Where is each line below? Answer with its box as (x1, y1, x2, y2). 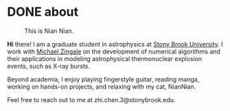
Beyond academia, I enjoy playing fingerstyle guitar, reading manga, (7, 75, 200, 83)
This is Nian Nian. (24, 27, 74, 35)
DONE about (7, 4, 79, 20)
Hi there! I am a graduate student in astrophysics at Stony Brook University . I (7, 40, 223, 48)
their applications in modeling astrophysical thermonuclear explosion (7, 54, 203, 62)
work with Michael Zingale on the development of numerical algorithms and (7, 47, 221, 56)
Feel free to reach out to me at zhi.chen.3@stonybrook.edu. (7, 95, 176, 103)
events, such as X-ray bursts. (7, 62, 91, 70)
